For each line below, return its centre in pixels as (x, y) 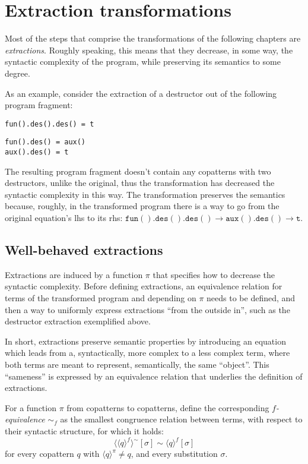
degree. (18, 73)
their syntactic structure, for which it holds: (84, 430)
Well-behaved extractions (84, 250)
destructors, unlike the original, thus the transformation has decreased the (140, 183)
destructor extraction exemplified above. (78, 321)
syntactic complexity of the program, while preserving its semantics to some (143, 61)
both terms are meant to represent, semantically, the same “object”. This (137, 364)
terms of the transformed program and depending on (101, 298)
